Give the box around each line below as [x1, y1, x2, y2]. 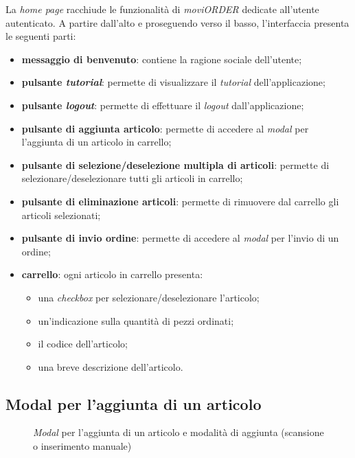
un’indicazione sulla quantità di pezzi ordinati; [38, 313, 234, 328]
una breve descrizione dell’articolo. [38, 359, 183, 374]
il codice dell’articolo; [38, 336, 128, 351]
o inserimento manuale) [33, 439, 132, 453]
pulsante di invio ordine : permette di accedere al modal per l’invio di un [21, 231, 339, 245]
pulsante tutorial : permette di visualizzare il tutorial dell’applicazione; [21, 75, 325, 89]
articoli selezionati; [21, 207, 101, 222]
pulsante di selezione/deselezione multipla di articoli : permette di [21, 157, 330, 172]
